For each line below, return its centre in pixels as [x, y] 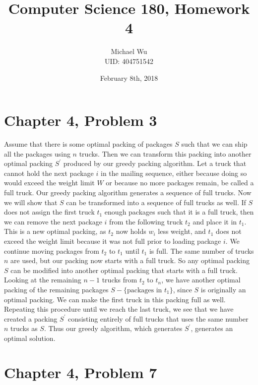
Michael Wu [129, 51]
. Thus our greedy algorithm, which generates [113, 328]
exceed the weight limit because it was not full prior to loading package [113, 241]
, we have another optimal [201, 280]
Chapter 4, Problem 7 [81, 372]
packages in [144, 290]
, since [182, 289]
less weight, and [182, 231]
